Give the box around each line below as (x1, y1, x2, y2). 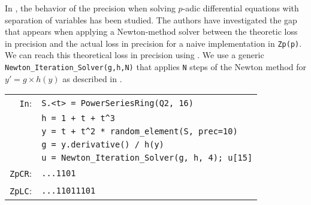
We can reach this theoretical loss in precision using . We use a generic (5, 49, 264, 61)
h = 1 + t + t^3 (41, 113, 115, 123)
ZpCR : (10, 166, 32, 180)
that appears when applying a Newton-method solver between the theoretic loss (5, 25, 298, 38)
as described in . (62, 72, 122, 85)
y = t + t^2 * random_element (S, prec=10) (41, 126, 238, 137)
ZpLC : (10, 183, 32, 198)
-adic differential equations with (182, 2, 299, 14)
